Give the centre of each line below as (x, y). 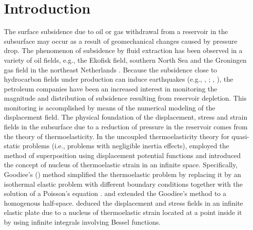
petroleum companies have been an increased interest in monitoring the (111, 88)
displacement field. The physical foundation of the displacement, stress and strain (126, 117)
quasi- (241, 136)
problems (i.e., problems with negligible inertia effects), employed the (126, 146)
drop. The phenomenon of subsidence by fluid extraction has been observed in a (123, 50)
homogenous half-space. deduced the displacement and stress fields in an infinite (124, 203)
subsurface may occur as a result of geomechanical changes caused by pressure (121, 41)
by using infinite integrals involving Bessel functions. (82, 222)
